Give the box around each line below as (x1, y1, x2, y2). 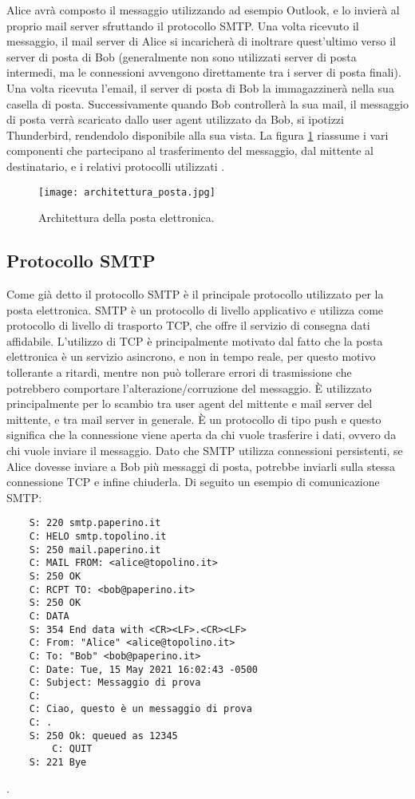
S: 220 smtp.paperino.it (29, 517, 161, 529)
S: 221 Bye (29, 757, 87, 769)
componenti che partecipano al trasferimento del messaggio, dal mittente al (6, 142, 373, 159)
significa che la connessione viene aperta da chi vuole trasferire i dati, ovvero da (6, 426, 397, 443)
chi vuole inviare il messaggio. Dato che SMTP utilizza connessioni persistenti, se (6, 441, 403, 458)
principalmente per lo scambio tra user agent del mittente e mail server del (6, 395, 373, 412)
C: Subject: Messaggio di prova (29, 677, 201, 689)
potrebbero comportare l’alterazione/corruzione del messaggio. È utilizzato (6, 379, 372, 396)
